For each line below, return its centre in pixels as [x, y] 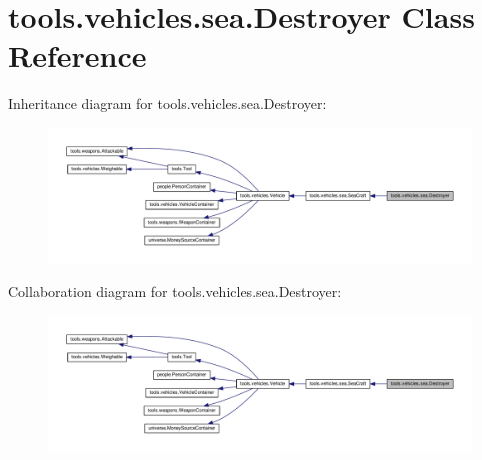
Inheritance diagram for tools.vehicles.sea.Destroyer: [167, 103]
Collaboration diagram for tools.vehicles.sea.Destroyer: [175, 291]
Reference [77, 55]
